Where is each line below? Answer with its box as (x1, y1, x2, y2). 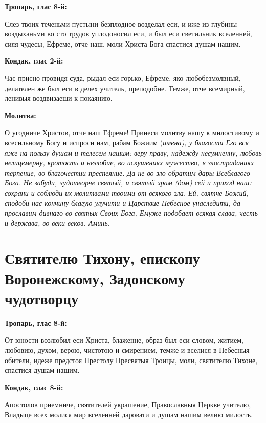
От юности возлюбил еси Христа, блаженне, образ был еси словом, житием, (5, 334, 243, 345)
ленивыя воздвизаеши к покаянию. (5, 93, 113, 103)
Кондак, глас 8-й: (5, 382, 63, 392)
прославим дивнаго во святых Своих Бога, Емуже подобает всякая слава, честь (5, 207, 258, 218)
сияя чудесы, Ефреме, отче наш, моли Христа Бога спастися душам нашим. (5, 38, 241, 49)
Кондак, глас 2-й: (5, 55, 63, 66)
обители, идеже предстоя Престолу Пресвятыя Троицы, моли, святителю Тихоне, (5, 354, 258, 365)
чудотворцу (5, 287, 79, 308)
